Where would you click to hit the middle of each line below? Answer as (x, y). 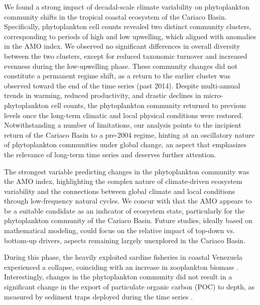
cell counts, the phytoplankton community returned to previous (149, 105)
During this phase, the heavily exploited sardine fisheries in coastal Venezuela (123, 257)
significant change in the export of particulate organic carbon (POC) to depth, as (129, 287)
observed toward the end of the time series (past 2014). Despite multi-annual (122, 85)
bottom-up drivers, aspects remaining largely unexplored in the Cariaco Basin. (125, 240)
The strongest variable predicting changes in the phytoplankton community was (127, 171)
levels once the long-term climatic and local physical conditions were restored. (124, 115)
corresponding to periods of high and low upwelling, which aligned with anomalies (130, 36)
